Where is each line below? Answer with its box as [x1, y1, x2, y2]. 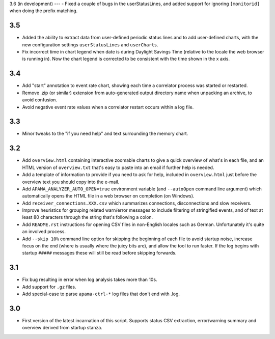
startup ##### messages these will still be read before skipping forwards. [22, 250, 177, 256]
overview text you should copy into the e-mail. [22, 179, 120, 185]
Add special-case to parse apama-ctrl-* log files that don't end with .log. [22, 291, 180, 297]
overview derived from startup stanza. [22, 325, 103, 331]
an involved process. [22, 229, 66, 235]
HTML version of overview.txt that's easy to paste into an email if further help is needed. [22, 164, 214, 171]
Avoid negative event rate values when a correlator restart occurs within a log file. [22, 104, 194, 110]
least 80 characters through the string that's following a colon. [22, 214, 153, 220]
